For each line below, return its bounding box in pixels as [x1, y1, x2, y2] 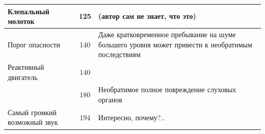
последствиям [98, 49, 141, 60]
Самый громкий [8, 106, 57, 117]
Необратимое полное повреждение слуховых [98, 84, 236, 95]
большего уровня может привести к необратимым [98, 39, 252, 49]
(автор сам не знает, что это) [98, 11, 196, 21]
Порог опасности [8, 39, 61, 49]
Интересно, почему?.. [98, 112, 165, 122]
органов [98, 94, 122, 104]
